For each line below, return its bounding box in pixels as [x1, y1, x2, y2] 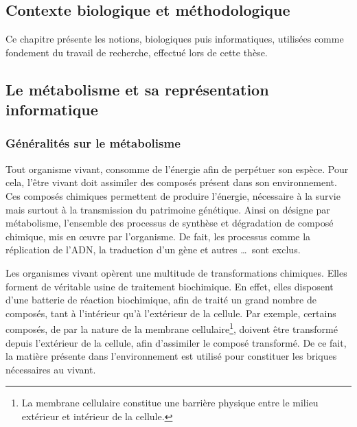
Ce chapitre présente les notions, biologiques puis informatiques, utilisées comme [5, 32, 344, 46]
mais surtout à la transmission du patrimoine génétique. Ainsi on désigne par [5, 202, 330, 216]
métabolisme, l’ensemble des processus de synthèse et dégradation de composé [5, 216, 334, 230]
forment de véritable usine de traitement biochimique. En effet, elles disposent [5, 279, 334, 293]
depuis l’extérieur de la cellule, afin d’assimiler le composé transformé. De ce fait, [5, 335, 347, 349]
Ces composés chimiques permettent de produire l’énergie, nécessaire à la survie [5, 188, 341, 203]
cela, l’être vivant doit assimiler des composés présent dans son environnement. [5, 175, 337, 189]
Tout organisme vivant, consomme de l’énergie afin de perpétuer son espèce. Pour [5, 161, 349, 176]
